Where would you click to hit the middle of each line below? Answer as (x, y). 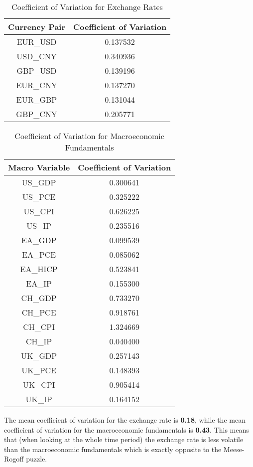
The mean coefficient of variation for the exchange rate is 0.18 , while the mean (125, 420)
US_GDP (39, 182)
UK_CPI (39, 385)
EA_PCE (39, 254)
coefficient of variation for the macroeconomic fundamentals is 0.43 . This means (126, 429)
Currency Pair (37, 27)
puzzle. (37, 459)
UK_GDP (39, 356)
